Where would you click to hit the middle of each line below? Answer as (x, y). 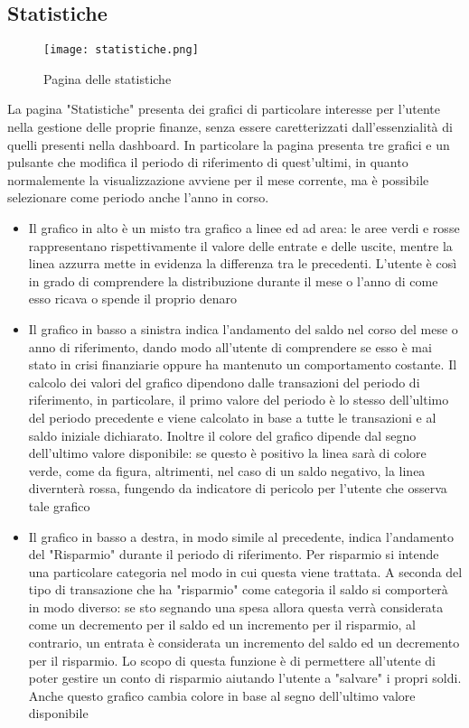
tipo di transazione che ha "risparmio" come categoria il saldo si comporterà (238, 589)
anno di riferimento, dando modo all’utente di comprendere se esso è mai (230, 346)
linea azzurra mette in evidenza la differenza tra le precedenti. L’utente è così (243, 263)
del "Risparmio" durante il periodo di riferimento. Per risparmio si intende (234, 554)
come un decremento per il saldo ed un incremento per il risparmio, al (222, 625)
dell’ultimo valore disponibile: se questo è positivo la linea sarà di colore (227, 453)
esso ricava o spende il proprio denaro (133, 299)
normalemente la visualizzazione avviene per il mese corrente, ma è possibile (218, 179)
